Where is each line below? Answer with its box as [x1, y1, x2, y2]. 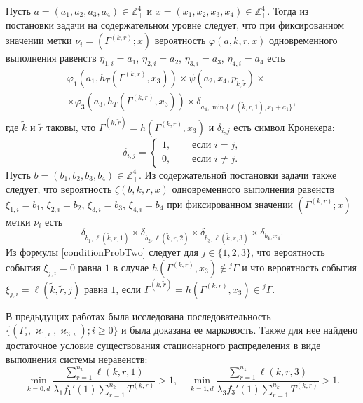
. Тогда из [267, 4, 309, 18]
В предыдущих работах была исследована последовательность [6, 308, 271, 323]
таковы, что [46, 119, 96, 134]
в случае [113, 260, 149, 275]
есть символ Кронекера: [233, 119, 335, 134]
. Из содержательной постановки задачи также [139, 167, 337, 182]
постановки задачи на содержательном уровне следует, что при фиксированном [6, 18, 345, 32]
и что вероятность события [242, 260, 357, 275]
